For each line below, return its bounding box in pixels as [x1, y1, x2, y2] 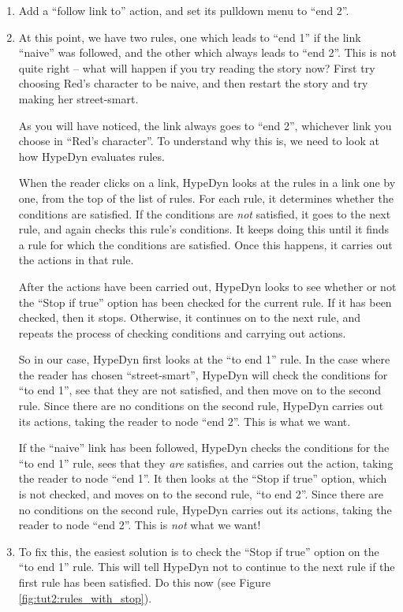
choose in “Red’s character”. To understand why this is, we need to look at [18, 132, 380, 149]
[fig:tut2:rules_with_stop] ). [18, 589, 152, 606]
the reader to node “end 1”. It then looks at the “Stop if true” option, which [18, 470, 387, 487]
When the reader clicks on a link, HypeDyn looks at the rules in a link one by [18, 174, 396, 191]
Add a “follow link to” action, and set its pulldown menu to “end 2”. [18, 2, 349, 18]
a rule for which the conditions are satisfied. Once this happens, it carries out [18, 236, 393, 252]
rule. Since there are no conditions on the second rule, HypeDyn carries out [18, 397, 384, 414]
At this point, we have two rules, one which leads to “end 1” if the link [18, 28, 361, 45]
